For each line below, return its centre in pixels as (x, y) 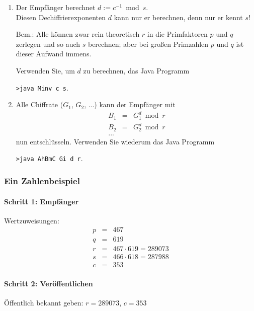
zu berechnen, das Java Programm (136, 70)
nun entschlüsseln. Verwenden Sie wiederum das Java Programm (115, 141)
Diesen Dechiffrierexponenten (61, 17)
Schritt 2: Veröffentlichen (49, 284)
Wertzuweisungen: (32, 220)
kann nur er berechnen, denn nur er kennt (178, 17)
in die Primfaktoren (177, 34)
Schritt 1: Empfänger (41, 201)
